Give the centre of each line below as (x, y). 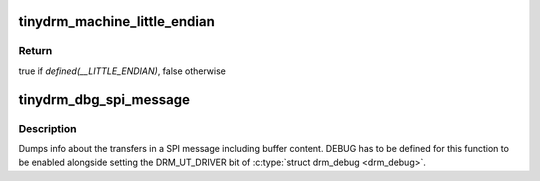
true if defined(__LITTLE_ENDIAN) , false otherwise (122, 71)
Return (35, 51)
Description (47, 128)
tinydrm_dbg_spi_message (104, 99)
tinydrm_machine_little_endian (116, 21)
